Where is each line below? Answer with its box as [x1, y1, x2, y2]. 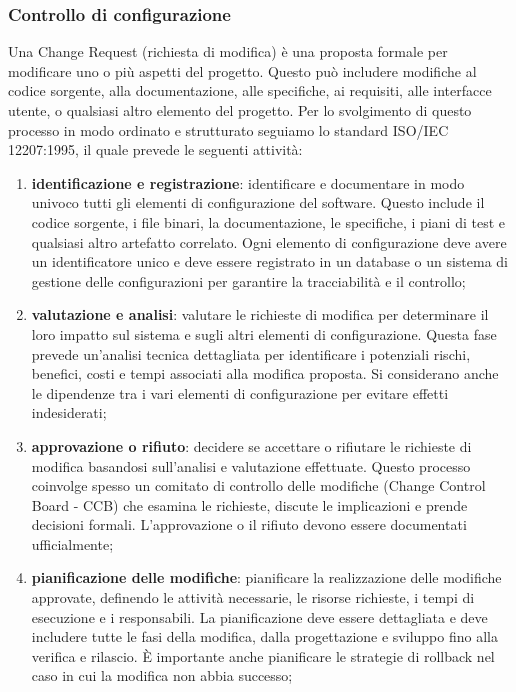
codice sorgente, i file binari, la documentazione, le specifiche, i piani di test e [31, 211, 505, 232]
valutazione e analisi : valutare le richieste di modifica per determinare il [31, 304, 489, 325]
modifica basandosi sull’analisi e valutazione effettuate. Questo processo [31, 455, 471, 476]
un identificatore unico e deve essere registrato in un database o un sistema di [31, 251, 508, 272]
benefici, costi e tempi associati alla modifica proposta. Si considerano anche [31, 363, 499, 384]
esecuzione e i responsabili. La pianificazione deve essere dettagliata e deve [31, 606, 488, 627]
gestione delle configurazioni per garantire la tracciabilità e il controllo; [31, 270, 466, 291]
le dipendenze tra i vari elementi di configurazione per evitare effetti [31, 382, 449, 403]
